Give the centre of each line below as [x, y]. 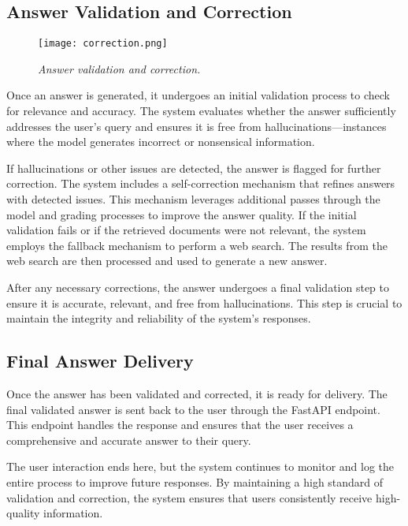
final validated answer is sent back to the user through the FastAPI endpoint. [193, 409]
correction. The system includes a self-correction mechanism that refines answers [201, 183]
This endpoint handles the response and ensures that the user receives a [180, 425]
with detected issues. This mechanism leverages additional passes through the [193, 199]
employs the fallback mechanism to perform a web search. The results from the [197, 245]
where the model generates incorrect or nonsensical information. [161, 142]
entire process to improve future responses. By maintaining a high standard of [195, 481]
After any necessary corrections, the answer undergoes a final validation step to [198, 287]
